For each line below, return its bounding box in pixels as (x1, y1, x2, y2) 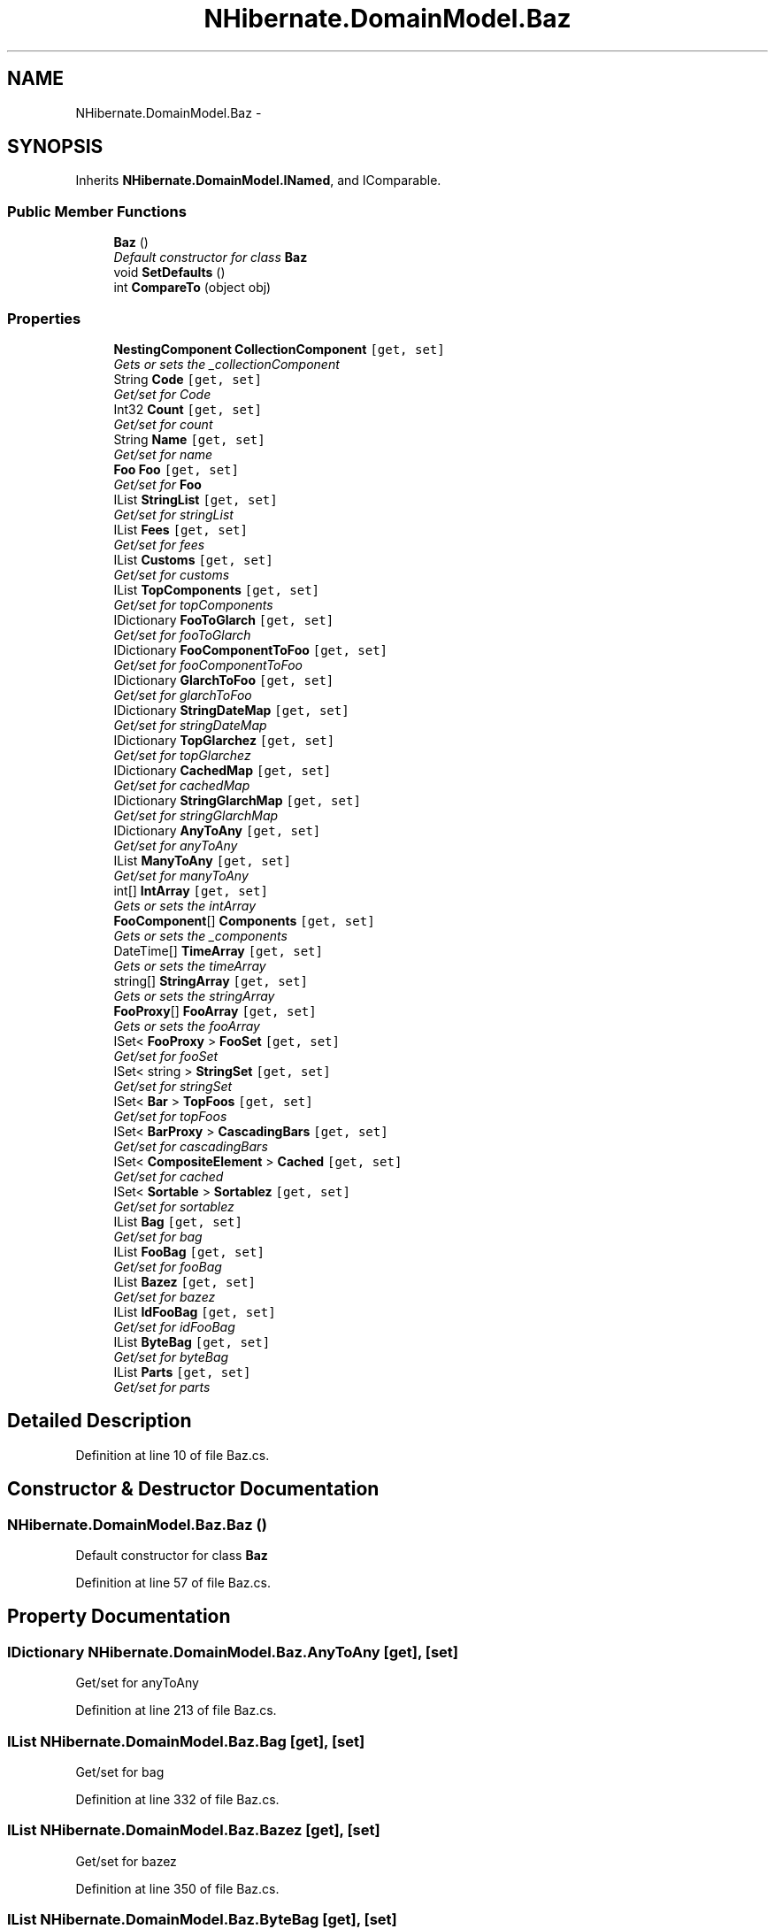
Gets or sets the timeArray (113, 957, 266, 973)
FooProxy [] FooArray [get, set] (113, 1003, 317, 1018)
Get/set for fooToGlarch (113, 626, 251, 642)
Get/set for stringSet (113, 1078, 233, 1094)
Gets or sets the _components (113, 927, 288, 943)
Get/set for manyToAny (113, 867, 249, 883)
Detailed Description (7, 1410, 192, 1433)
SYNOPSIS (7, 135, 104, 158)
